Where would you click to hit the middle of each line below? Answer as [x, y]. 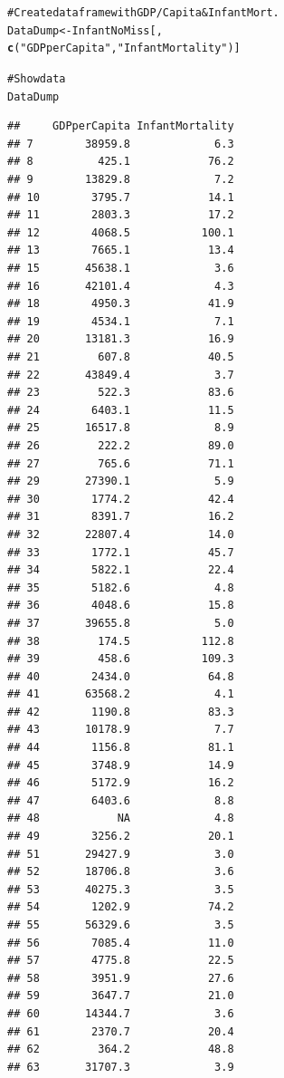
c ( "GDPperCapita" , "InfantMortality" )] [124, 48]
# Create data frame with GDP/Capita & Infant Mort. [143, 13]
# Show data [37, 78]
